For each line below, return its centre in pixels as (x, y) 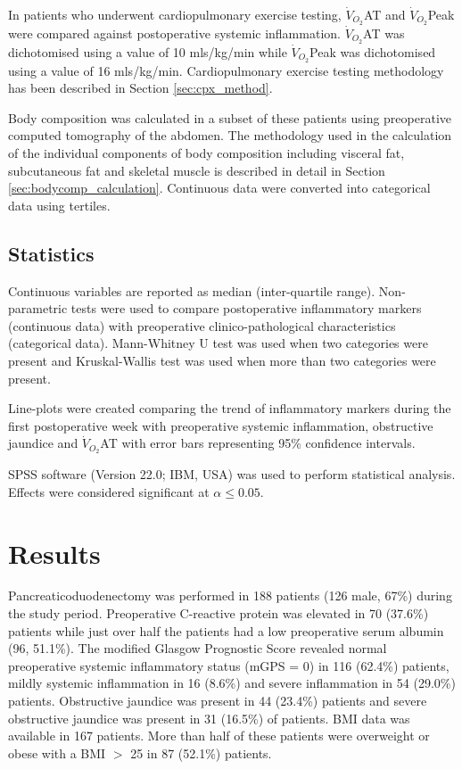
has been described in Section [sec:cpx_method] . (140, 88)
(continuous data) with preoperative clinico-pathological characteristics (202, 325)
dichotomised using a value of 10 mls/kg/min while (148, 51)
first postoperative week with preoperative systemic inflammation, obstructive (221, 425)
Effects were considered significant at (109, 491)
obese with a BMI (57, 752)
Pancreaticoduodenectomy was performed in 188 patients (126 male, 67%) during (230, 595)
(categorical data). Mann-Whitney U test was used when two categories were (218, 343)
